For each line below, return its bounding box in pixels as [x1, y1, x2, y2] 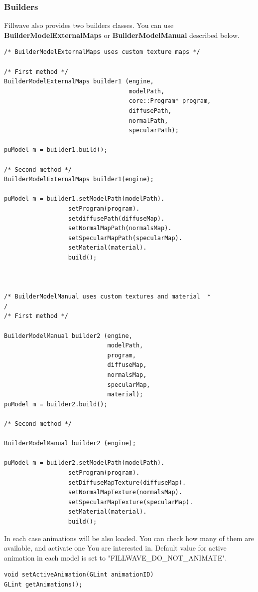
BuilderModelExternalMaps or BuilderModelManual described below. [4, 29, 240, 40]
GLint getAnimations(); [4, 581, 83, 588]
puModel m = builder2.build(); [4, 400, 108, 408]
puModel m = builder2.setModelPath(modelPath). [4, 459, 165, 467]
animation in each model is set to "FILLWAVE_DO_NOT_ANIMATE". [4, 552, 227, 563]
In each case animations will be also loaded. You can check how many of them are [4, 533, 254, 543]
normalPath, [129, 117, 168, 124]
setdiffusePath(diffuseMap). [68, 215, 165, 222]
